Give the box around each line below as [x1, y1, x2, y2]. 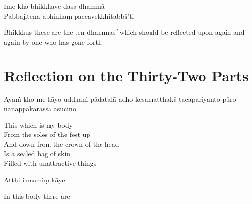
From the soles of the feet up [4, 129, 91, 139]
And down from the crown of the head [4, 138, 119, 149]
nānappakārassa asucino [4, 103, 76, 113]
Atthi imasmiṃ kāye [4, 174, 65, 184]
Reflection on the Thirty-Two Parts [4, 65, 249, 85]
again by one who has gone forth [4, 36, 102, 46]
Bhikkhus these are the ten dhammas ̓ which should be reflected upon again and [4, 27, 245, 37]
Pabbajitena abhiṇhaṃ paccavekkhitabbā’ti [4, 10, 134, 21]
